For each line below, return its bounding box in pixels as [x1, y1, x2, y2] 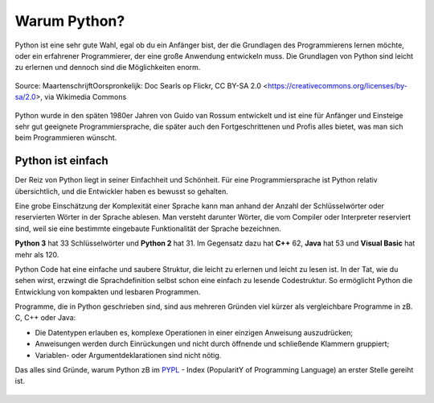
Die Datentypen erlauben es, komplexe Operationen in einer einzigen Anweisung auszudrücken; [35, 327, 354, 337]
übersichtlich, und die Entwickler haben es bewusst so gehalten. [14, 186, 229, 196]
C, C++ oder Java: [14, 313, 76, 323]
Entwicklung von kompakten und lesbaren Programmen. [14, 286, 201, 297]
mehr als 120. [14, 249, 59, 259]
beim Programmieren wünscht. [14, 133, 117, 142]
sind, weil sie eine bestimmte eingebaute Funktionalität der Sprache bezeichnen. [14, 224, 281, 233]
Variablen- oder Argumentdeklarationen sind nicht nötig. [35, 350, 222, 360]
